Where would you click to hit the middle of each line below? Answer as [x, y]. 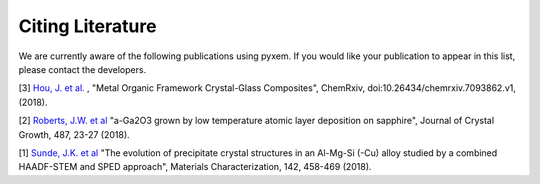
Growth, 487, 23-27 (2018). [74, 134]
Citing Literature [87, 26]
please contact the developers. [82, 69]
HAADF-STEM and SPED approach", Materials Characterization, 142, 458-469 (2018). [195, 167]
